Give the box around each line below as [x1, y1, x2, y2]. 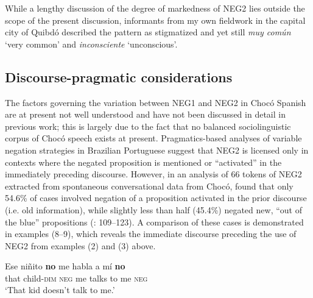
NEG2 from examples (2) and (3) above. [5, 239, 156, 252]
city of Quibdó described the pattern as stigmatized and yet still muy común [5, 26, 291, 38]
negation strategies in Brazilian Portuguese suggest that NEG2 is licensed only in [5, 143, 309, 156]
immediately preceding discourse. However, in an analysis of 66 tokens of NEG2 [5, 168, 302, 180]
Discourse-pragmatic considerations [5, 67, 233, 86]
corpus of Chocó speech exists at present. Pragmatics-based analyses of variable [5, 132, 302, 144]
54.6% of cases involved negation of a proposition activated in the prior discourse [5, 191, 307, 204]
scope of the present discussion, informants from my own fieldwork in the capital [5, 13, 306, 26]
